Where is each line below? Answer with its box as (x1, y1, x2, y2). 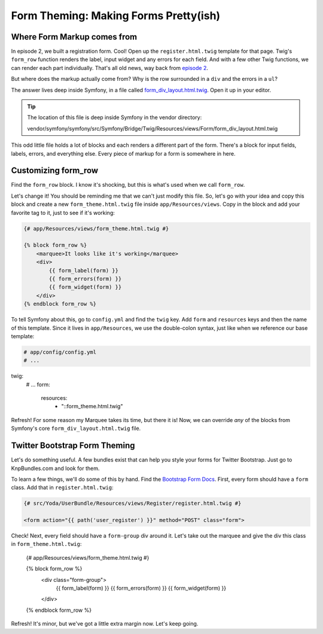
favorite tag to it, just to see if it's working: (11, 209, 115, 216)
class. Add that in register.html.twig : (11, 484, 114, 491)
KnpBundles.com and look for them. (11, 465, 100, 472)
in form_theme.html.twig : (11, 541, 82, 548)
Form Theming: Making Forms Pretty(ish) (11, 9, 221, 22)
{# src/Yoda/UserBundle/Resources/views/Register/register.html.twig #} (23, 500, 242, 507)
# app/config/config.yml (23, 348, 97, 356)
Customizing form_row (11, 165, 99, 176)
